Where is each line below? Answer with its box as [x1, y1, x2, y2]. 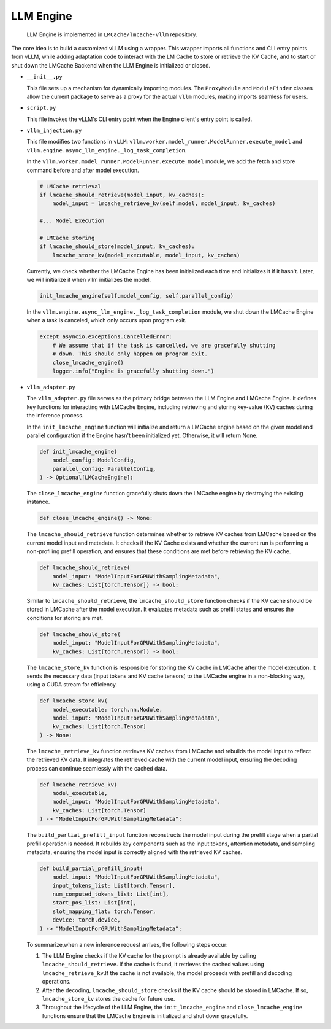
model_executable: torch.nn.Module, [52, 706, 162, 713]
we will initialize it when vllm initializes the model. [26, 276, 151, 284]
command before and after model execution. [26, 166, 139, 174]
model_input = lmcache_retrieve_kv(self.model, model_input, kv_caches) [52, 200, 276, 207]
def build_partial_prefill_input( [39, 864, 143, 872]
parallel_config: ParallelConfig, [52, 465, 156, 472]
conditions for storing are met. [26, 614, 104, 621]
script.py [26, 104, 56, 112]
